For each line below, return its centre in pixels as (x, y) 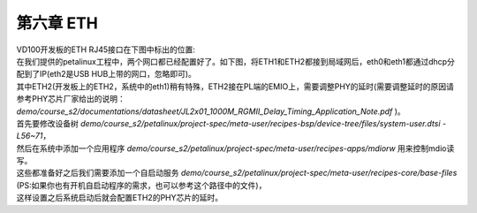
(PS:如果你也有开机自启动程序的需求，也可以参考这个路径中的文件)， (141, 185)
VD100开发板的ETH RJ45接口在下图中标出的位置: (106, 49)
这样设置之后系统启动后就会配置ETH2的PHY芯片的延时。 (120, 198)
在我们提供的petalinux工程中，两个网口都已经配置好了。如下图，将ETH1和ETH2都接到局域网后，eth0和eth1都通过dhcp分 (235, 61)
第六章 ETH (57, 23)
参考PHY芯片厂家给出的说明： (71, 99)
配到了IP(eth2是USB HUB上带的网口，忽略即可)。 (106, 74)
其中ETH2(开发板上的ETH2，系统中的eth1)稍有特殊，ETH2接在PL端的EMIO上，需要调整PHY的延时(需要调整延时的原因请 (235, 86)
